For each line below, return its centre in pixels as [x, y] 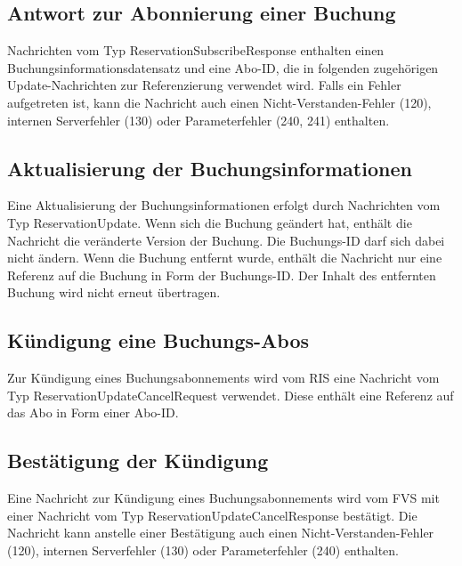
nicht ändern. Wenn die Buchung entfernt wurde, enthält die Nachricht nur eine [225, 258]
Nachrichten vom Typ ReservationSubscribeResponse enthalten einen [196, 50]
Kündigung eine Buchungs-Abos [158, 340]
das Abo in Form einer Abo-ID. [93, 412]
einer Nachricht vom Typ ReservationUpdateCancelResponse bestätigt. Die [212, 515]
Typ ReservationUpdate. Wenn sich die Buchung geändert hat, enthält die [210, 222]
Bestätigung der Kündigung [138, 461]
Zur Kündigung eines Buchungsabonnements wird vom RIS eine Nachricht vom [223, 378]
